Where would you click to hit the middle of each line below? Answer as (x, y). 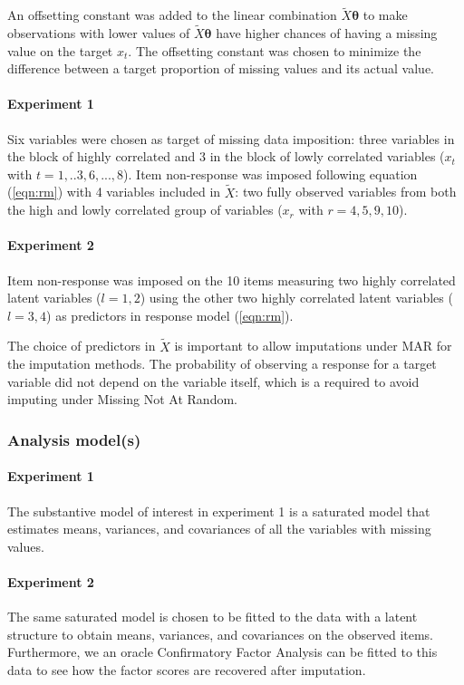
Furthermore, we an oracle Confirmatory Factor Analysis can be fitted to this (222, 652)
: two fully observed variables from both (346, 192)
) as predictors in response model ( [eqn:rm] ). (170, 315)
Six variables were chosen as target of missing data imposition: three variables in (231, 138)
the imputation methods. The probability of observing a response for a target (222, 364)
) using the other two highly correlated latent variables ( (296, 298)
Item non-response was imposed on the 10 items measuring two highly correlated (232, 280)
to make (385, 15)
